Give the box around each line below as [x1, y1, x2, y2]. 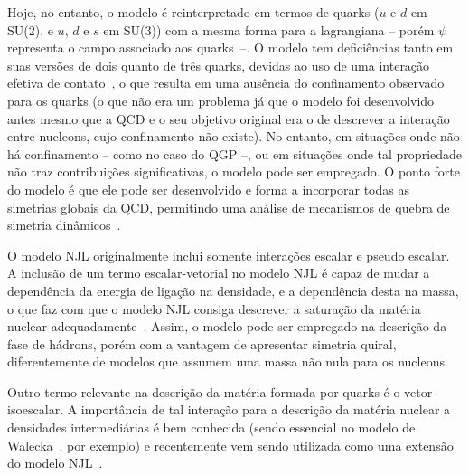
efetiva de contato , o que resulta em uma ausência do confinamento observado [7, 73, 445, 92]
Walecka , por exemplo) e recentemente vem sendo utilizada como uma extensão [7, 435, 454, 454]
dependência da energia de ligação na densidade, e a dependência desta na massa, [7, 280, 459, 299]
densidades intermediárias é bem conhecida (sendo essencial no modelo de [7, 418, 416, 437]
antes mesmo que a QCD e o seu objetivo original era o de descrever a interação [7, 109, 450, 128]
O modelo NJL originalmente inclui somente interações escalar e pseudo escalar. [7, 245, 450, 264]
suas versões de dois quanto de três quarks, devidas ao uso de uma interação [7, 55, 430, 74]
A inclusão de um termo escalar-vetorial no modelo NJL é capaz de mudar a [7, 263, 430, 282]
